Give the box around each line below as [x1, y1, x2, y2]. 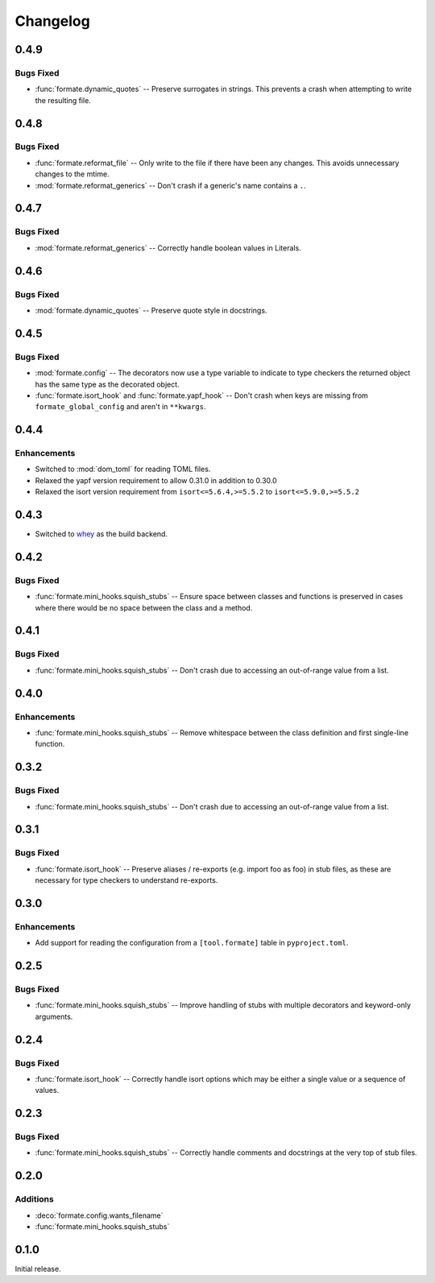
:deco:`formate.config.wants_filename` [35, 1211, 164, 1220]
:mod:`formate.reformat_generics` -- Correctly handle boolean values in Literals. [35, 242, 301, 253]
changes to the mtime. [35, 169, 110, 179]
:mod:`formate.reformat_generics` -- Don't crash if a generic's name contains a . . [35, 180, 306, 190]
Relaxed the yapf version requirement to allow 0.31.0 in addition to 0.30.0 [35, 475, 277, 485]
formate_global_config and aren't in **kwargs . [35, 402, 206, 412]
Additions [14, 1194, 54, 1205]
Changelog [14, 12, 90, 30]
